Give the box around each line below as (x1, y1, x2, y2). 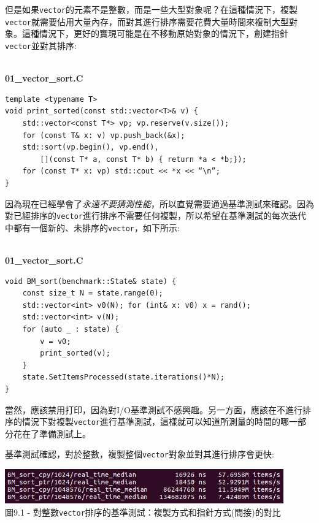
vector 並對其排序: (5, 39, 77, 52)
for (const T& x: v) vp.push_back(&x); (22, 131, 185, 140)
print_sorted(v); (40, 349, 110, 358)
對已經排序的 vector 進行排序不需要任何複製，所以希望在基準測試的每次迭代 (5, 209, 306, 222)
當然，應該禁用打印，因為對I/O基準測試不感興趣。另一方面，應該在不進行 (5, 403, 302, 416)
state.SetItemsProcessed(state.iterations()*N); (22, 373, 225, 382)
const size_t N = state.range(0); (22, 289, 163, 298)
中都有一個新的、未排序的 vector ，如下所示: (5, 221, 180, 234)
